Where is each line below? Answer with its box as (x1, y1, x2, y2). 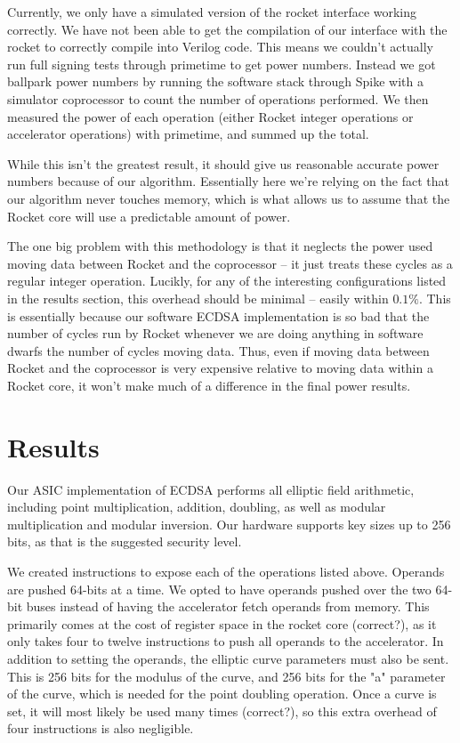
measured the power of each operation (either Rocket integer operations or (7, 107, 414, 125)
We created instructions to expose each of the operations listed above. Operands (7, 561, 445, 580)
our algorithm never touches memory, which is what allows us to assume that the (7, 189, 450, 207)
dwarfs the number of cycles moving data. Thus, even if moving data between (7, 341, 430, 359)
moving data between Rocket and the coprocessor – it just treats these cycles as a (7, 254, 453, 272)
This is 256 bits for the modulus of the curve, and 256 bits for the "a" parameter (7, 666, 446, 685)
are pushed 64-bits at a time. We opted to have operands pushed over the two (7, 579, 432, 598)
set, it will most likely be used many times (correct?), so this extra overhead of (7, 701, 437, 720)
